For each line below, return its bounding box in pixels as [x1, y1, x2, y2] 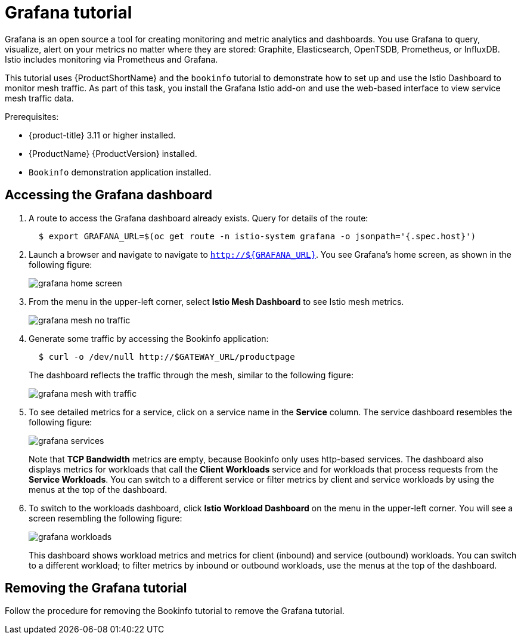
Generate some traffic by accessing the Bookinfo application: [29, 333, 269, 344]
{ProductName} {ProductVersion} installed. [29, 148, 197, 159]
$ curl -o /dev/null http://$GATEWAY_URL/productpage [38, 351, 295, 362]
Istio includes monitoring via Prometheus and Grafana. [5, 54, 218, 64]
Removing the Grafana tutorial [5, 581, 187, 596]
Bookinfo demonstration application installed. [29, 166, 212, 177]
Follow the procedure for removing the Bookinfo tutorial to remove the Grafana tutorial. [5, 606, 345, 616]
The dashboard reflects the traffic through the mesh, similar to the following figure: [29, 369, 353, 380]
